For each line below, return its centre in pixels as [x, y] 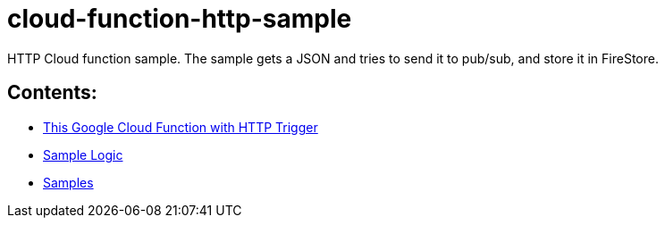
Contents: [52, 93]
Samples [68, 182]
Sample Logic [83, 154]
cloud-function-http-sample [180, 19]
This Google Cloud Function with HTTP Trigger [181, 127]
